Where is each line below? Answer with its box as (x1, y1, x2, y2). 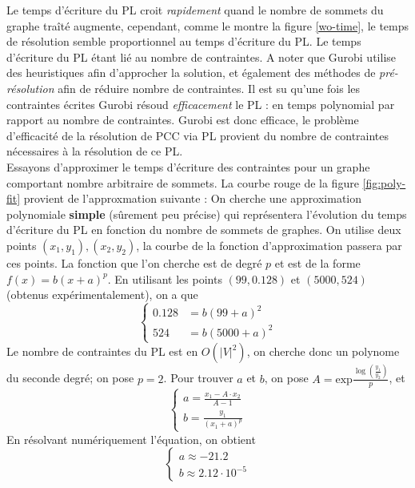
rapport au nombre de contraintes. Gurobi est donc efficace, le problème (6, 111, 359, 128)
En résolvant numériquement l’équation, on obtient (6, 430, 256, 447)
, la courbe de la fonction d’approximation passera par (136, 236, 402, 253)
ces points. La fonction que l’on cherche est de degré (6, 254, 262, 271)
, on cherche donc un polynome (246, 343, 400, 360)
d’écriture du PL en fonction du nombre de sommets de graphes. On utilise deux (6, 221, 401, 238)
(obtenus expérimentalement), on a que (6, 286, 198, 303)
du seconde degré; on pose (6, 369, 134, 386)
